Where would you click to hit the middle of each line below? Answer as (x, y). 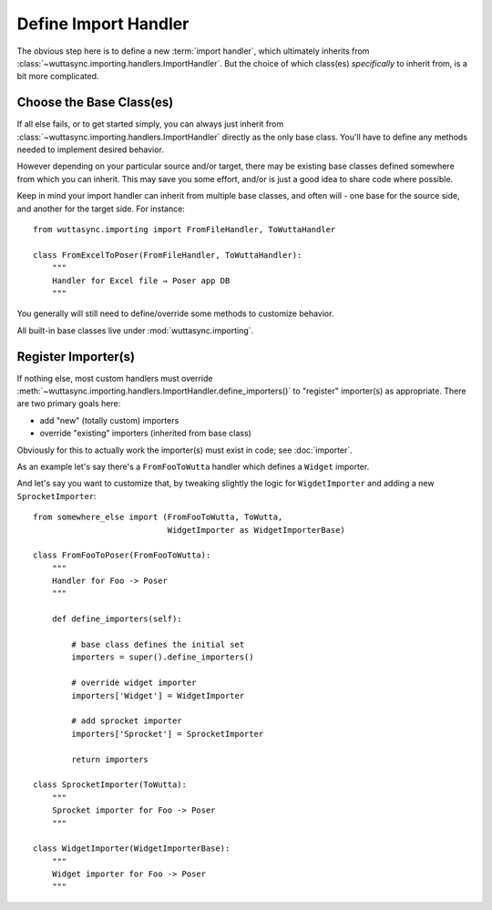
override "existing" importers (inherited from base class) (146, 434)
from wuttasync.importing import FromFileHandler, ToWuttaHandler (184, 229)
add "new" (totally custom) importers (109, 420)
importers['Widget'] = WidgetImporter (158, 695)
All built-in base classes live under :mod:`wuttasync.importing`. (135, 330)
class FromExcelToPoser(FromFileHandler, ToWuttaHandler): (168, 255)
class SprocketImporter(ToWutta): (110, 785)
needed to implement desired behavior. (90, 149)
